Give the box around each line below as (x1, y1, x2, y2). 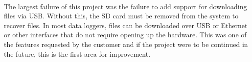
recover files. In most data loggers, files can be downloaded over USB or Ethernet (4, 20, 248, 30)
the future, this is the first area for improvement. (4, 48, 151, 59)
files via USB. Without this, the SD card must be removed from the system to (4, 11, 239, 21)
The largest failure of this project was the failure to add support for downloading (4, 1, 247, 11)
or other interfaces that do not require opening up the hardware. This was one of (4, 30, 247, 40)
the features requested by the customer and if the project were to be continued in (4, 39, 248, 49)
